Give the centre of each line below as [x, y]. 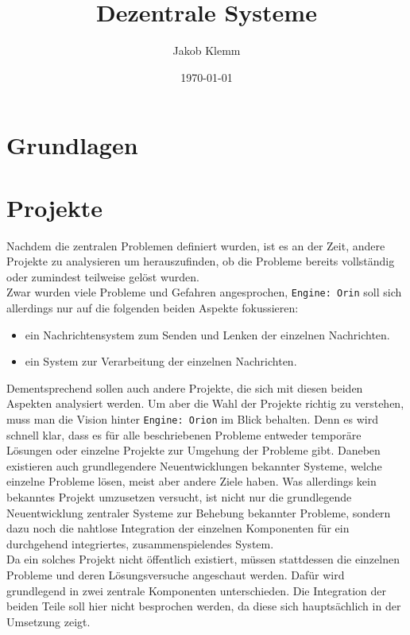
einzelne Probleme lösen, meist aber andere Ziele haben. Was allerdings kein [191, 481]
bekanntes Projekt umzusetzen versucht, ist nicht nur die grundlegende [179, 497]
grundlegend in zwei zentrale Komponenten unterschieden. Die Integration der [197, 590]
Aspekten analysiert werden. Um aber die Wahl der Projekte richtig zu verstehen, [205, 403]
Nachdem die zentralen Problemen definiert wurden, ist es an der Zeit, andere [196, 245]
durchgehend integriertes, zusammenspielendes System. [140, 543]
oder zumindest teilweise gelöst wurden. [103, 276]
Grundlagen [72, 145]
